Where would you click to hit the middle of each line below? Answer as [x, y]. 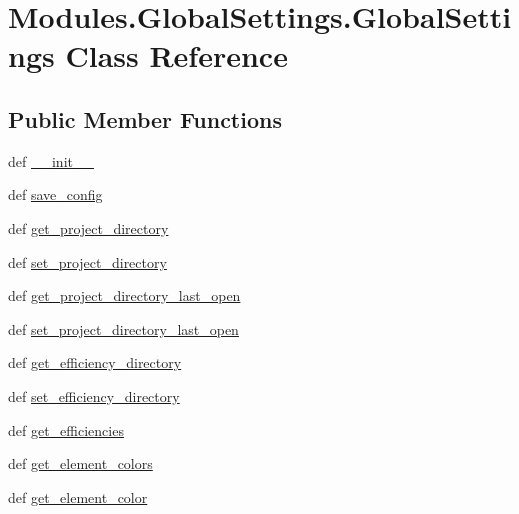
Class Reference [176, 55]
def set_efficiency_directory [94, 395]
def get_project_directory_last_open [124, 295]
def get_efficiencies [66, 429]
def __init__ [51, 160]
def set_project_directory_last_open [123, 328]
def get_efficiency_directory [95, 362]
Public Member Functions [145, 118]
